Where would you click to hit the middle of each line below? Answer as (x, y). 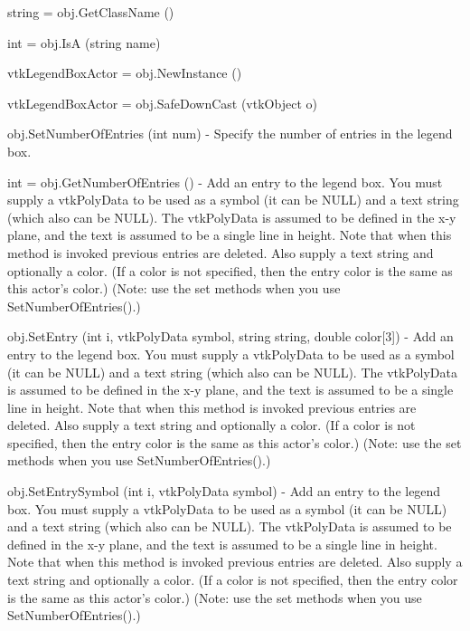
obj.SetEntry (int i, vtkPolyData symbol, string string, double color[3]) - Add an (230, 336)
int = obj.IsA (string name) (84, 42)
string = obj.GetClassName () (91, 12)
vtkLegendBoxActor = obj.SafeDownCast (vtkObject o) (162, 103)
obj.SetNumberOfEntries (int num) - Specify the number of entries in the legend (230, 134)
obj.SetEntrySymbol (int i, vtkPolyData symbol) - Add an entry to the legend (224, 491)
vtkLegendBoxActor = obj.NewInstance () (125, 73)
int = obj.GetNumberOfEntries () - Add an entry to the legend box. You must (225, 182)
